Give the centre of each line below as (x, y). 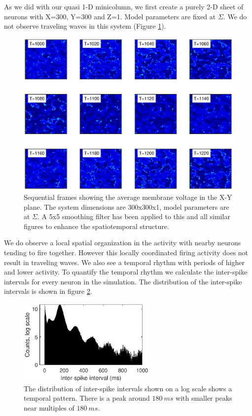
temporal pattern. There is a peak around (87, 398)
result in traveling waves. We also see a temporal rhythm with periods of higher (124, 262)
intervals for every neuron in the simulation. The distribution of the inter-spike (123, 281)
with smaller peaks (204, 398)
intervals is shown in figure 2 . (48, 291)
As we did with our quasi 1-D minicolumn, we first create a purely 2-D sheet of (124, 6)
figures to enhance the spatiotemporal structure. (96, 226)
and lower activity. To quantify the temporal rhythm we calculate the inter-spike (126, 272)
